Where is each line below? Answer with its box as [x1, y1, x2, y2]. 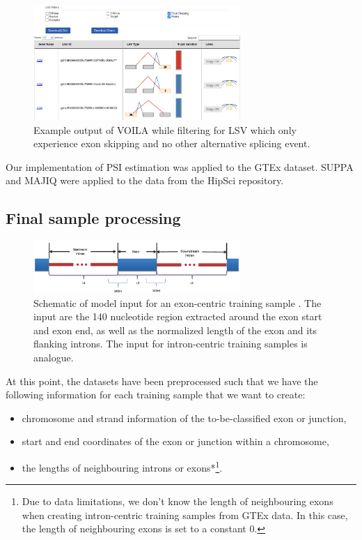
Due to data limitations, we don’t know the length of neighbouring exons [22, 494, 333, 509]
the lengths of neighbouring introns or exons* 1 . [22, 458, 223, 474]
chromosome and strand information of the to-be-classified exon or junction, [22, 410, 347, 425]
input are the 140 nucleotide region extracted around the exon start [33, 309, 322, 324]
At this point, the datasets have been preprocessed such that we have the [6, 373, 318, 388]
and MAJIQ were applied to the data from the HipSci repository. [6, 173, 284, 188]
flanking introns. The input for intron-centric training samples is [33, 336, 308, 351]
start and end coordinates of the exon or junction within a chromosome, [22, 434, 329, 449]
